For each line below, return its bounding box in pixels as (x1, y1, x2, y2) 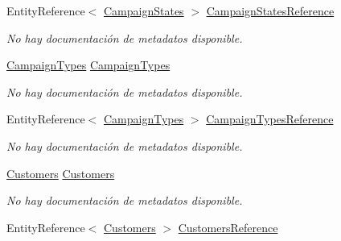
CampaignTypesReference (206, 110, 334, 127)
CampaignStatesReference (206, 2, 335, 19)
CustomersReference (178, 218, 278, 235)
